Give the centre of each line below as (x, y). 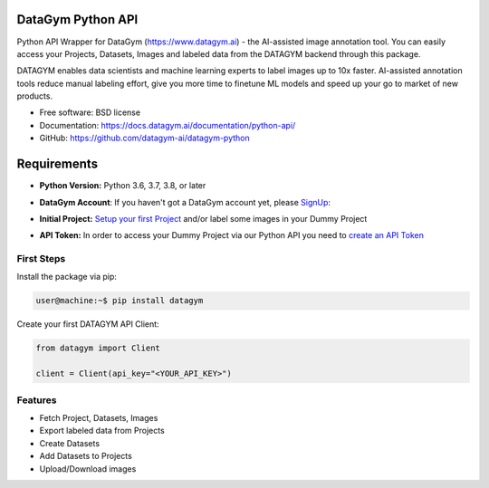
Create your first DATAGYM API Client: (88, 324)
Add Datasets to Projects (86, 456)
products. (35, 96)
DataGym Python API (77, 19)
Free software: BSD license (90, 112)
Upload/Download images (88, 469)
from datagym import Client (98, 348)
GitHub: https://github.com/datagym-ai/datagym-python (144, 138)
